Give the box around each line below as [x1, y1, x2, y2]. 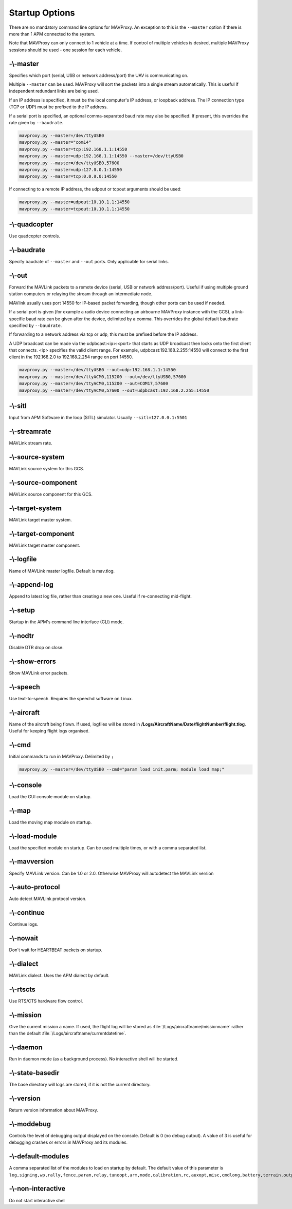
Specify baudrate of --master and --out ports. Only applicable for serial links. [9, 259, 169, 265]
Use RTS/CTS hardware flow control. [9, 998, 83, 1004]
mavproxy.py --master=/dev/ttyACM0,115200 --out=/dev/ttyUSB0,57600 [19, 374, 186, 380]
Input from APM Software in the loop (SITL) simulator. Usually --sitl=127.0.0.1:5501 [9, 415, 187, 421]
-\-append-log [9, 580, 54, 589]
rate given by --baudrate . [9, 119, 64, 125]
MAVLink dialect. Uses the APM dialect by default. [9, 973, 109, 979]
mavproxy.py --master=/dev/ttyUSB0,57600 [19, 160, 120, 166]
